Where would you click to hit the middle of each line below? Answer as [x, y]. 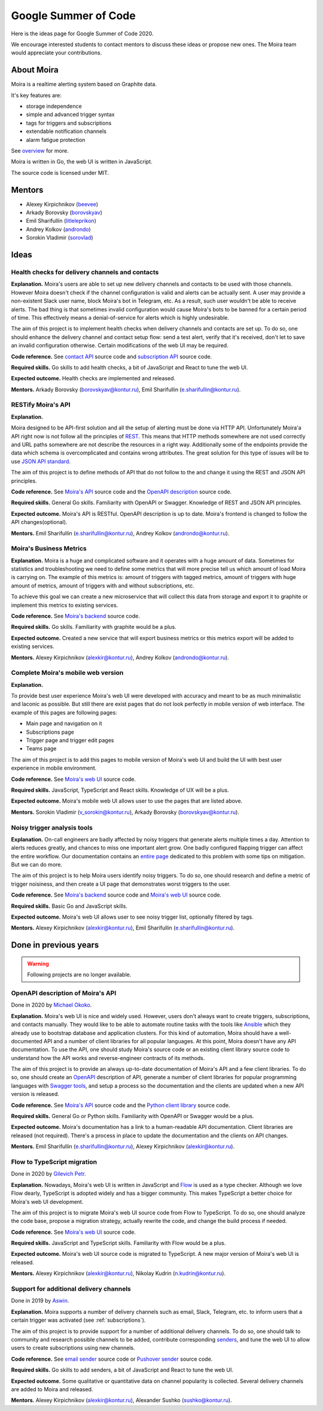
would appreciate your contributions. [57, 53]
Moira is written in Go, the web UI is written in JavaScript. [82, 162]
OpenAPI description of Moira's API [64, 993]
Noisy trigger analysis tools [52, 828]
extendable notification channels [66, 131]
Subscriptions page [50, 732]
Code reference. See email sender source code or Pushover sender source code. [112, 1359]
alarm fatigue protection [56, 140]
